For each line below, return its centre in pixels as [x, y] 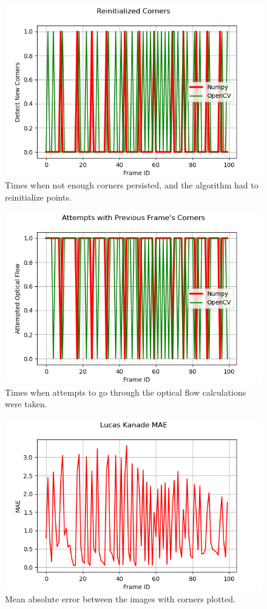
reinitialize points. [38, 197]
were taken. [26, 404]
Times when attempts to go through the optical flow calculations [126, 392]
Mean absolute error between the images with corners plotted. [120, 599]
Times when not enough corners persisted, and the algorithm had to [132, 185]
